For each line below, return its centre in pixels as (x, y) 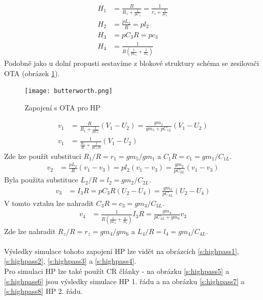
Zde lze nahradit (30, 231)
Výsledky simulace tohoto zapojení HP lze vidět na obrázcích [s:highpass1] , (122, 251)
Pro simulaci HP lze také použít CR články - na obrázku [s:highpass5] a (117, 271)
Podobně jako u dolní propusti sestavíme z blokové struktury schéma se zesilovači (132, 63)
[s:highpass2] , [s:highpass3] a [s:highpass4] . (70, 261)
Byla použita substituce (41, 180)
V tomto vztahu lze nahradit (49, 203)
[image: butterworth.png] (69, 91)
